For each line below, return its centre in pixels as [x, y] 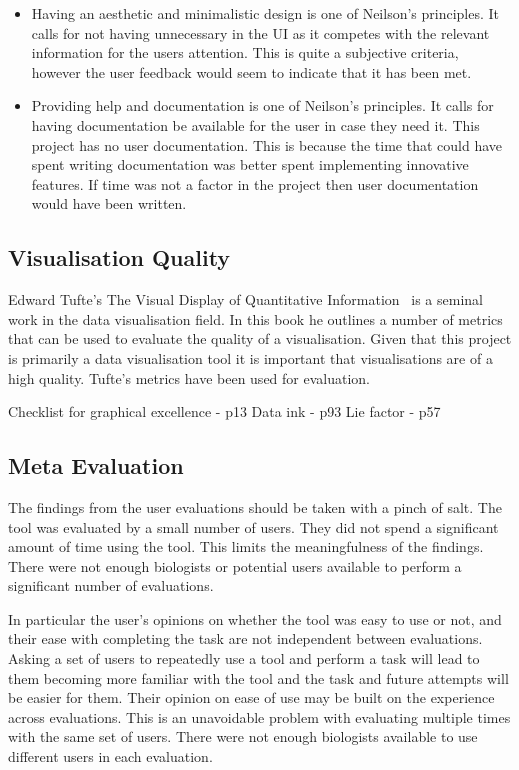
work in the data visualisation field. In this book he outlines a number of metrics [255, 318]
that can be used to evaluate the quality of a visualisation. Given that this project [260, 338]
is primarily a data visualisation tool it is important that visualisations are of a [250, 357]
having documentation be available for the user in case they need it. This [255, 124]
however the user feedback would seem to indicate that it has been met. [251, 71]
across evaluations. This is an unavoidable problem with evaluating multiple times [259, 716]
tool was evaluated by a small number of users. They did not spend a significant [253, 526]
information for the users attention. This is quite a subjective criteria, [245, 52]
